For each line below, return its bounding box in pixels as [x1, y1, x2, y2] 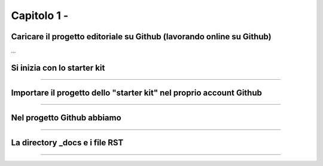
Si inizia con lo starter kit [11, 62, 105, 73]
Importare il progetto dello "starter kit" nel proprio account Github [11, 87, 263, 98]
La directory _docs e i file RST [11, 137, 124, 148]
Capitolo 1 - [11, 9, 69, 22]
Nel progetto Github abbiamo [11, 112, 122, 123]
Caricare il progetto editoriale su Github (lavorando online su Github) [11, 32, 272, 42]
